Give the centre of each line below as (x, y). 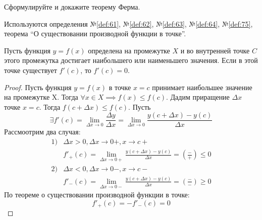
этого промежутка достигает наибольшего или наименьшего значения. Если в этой (131, 60)
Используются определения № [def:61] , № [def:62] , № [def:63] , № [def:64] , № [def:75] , (128, 23)
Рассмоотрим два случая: (42, 132)
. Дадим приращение (198, 97)
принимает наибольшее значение (202, 87)
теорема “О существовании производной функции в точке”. (95, 33)
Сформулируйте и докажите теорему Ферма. (72, 7)
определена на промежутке (129, 50)
